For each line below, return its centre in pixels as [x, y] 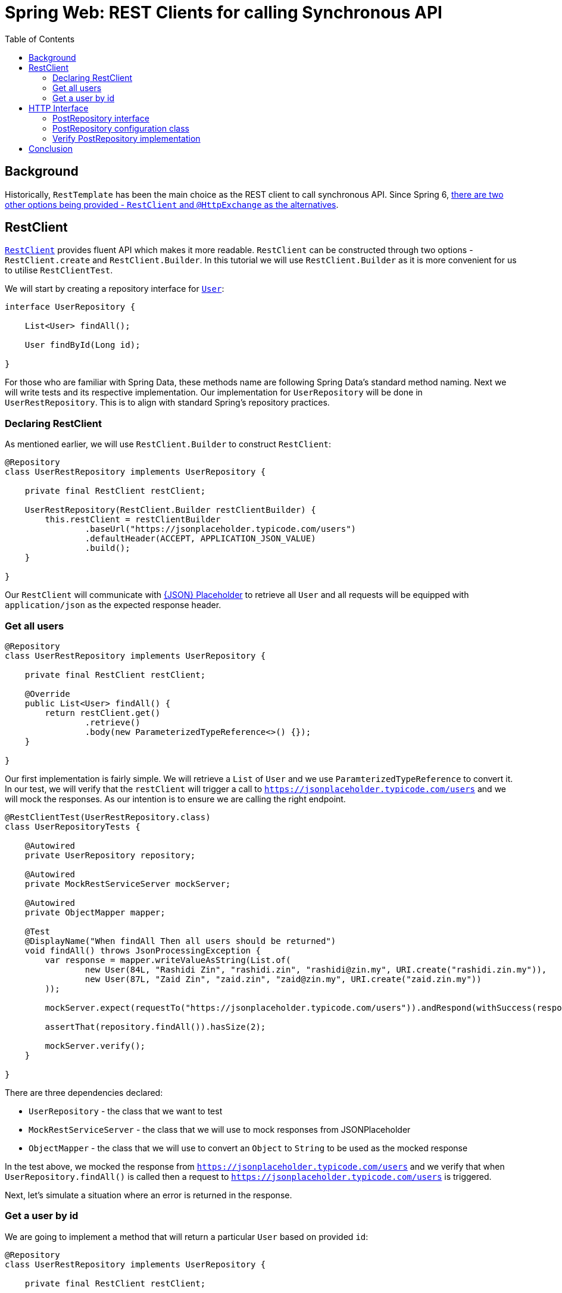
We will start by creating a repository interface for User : [115, 289]
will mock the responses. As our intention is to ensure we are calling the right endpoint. [175, 799]
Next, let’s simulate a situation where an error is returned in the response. [149, 1195]
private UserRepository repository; [110, 855]
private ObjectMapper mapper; [95, 912]
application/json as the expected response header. [113, 605]
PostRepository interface [101, 118]
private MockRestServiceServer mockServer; [128, 884]
